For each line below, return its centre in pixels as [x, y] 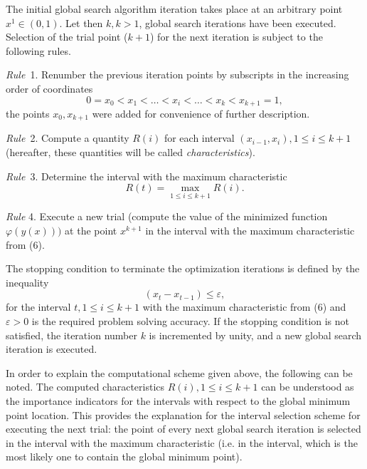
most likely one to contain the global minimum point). [124, 457]
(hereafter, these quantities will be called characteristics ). [131, 152]
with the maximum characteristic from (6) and [244, 307]
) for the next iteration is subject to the [236, 37]
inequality [27, 282]
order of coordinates [49, 88]
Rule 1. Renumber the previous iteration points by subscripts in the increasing [177, 74]
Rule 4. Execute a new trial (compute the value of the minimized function [167, 216]
